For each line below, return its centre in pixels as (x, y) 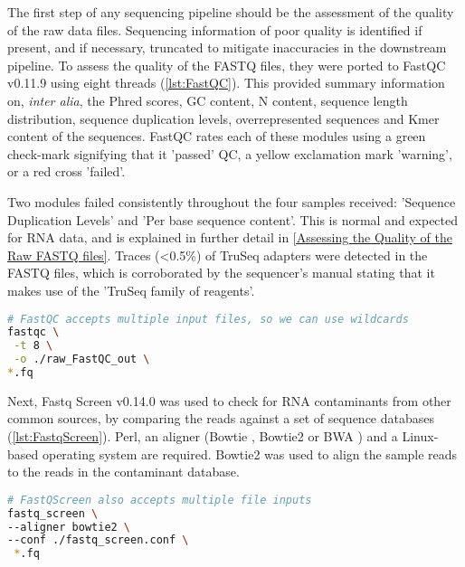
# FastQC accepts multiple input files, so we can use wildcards (208, 319)
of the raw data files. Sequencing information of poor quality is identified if (215, 29)
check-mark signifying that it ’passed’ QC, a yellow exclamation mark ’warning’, (230, 153)
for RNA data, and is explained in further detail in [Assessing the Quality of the (230, 237)
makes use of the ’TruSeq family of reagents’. (131, 290)
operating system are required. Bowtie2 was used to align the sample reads (250, 454)
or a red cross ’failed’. (66, 171)
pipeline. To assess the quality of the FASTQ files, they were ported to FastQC (227, 65)
